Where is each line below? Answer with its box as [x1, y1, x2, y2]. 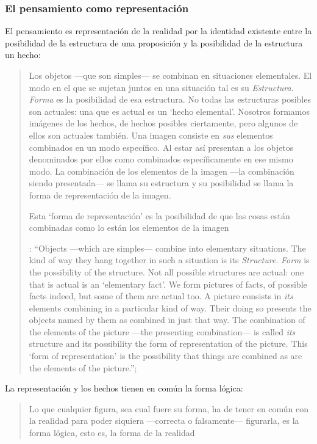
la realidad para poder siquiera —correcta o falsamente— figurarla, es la [29, 414, 299, 427]
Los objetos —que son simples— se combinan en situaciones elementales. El [29, 69, 312, 81]
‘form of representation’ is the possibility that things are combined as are [29, 349, 302, 362]
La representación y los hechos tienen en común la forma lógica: [5, 382, 243, 395]
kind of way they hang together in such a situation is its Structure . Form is [29, 253, 310, 266]
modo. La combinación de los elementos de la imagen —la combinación [29, 164, 294, 177]
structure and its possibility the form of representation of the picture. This [29, 337, 308, 350]
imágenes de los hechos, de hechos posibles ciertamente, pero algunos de [29, 117, 298, 129]
